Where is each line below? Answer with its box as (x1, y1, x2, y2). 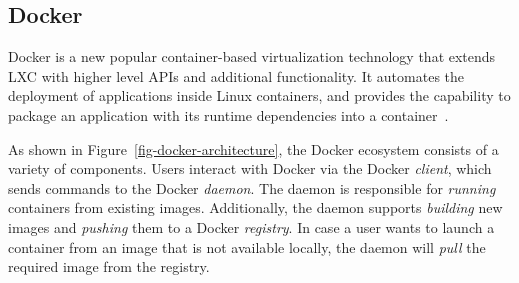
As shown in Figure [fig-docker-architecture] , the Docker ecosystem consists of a (8, 138, 499, 159)
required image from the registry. (8, 256, 210, 277)
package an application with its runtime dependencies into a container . (8, 104, 449, 125)
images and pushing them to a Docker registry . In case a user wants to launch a (8, 216, 495, 237)
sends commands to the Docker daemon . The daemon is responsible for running (8, 177, 496, 198)
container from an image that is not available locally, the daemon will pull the (8, 236, 486, 257)
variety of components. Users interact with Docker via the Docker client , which (8, 158, 492, 179)
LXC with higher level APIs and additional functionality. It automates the (8, 65, 465, 86)
